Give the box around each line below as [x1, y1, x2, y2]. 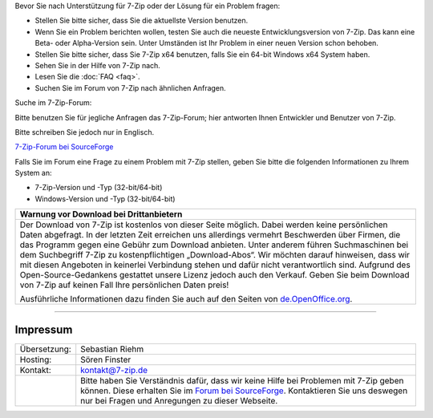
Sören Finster [80, 354, 132, 365]
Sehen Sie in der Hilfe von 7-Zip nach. [34, 60, 160, 70]
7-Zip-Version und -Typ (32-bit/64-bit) [34, 183, 163, 193]
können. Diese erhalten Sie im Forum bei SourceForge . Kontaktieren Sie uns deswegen [80, 385, 408, 396]
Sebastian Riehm [80, 343, 144, 355]
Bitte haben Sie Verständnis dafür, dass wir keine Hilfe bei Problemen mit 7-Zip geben [80, 375, 404, 386]
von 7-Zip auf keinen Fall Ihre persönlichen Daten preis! [19, 279, 229, 290]
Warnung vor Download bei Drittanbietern [19, 209, 183, 220]
